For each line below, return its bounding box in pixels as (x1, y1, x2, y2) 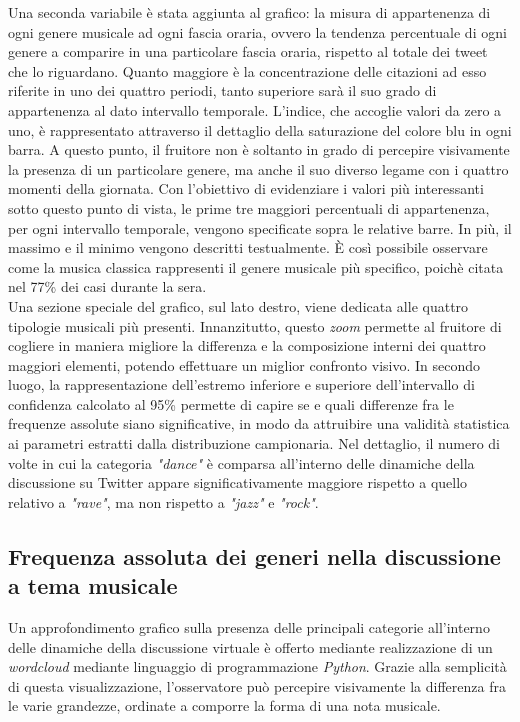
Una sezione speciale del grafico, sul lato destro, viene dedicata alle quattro (8, 295, 469, 316)
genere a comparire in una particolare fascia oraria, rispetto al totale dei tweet (8, 41, 488, 62)
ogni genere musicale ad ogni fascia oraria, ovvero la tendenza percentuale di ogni (8, 21, 507, 42)
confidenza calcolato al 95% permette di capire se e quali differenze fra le (8, 393, 454, 414)
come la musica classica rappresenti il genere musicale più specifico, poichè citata (8, 256, 504, 277)
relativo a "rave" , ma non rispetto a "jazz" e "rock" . (8, 491, 319, 512)
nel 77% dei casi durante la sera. (8, 276, 207, 297)
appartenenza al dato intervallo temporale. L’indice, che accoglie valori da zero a (8, 99, 502, 120)
